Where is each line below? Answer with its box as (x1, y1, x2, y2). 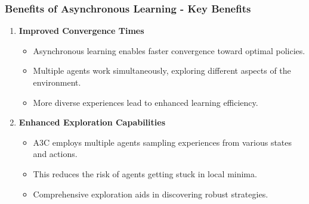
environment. (33, 76, 81, 88)
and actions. (33, 147, 78, 160)
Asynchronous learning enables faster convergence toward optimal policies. (33, 44, 305, 57)
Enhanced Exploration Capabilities (18, 116, 166, 128)
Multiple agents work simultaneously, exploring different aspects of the (33, 64, 291, 77)
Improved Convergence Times (18, 24, 144, 37)
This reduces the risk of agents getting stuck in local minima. (33, 167, 257, 180)
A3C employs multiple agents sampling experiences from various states (33, 136, 292, 148)
